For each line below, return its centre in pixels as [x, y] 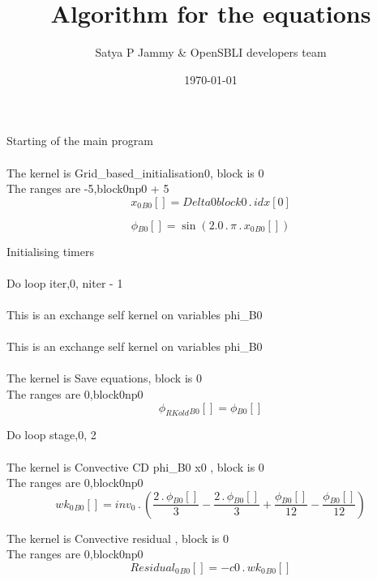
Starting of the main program [80, 141]
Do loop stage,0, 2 [51, 435]
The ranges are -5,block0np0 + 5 [88, 188]
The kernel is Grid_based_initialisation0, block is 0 [135, 172]
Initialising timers [50, 251]
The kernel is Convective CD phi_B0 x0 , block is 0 [135, 466]
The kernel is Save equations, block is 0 [104, 378]
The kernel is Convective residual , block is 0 [118, 538]
